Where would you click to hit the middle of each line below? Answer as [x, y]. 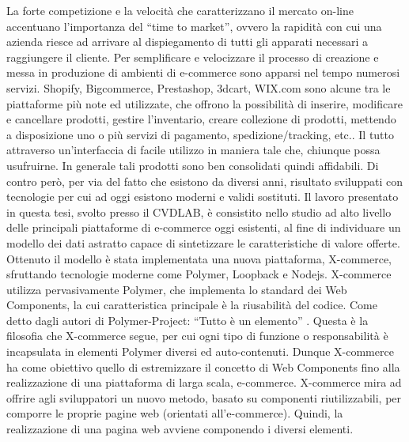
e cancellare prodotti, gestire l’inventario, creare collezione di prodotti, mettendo [201, 119]
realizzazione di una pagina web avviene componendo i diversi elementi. [180, 429]
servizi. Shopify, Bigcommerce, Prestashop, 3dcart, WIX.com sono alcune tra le [199, 87]
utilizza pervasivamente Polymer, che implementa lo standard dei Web [177, 289]
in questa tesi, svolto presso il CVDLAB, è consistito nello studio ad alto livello [199, 212]
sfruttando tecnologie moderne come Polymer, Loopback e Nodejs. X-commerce [199, 274]
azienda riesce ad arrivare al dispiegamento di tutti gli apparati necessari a [187, 42]
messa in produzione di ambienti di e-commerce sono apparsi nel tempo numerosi [203, 72]
